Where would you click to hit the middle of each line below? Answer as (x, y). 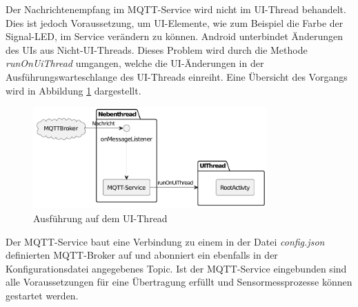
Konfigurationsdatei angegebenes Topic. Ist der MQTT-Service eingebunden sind (176, 268)
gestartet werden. (42, 296)
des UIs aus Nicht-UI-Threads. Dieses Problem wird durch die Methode (157, 49)
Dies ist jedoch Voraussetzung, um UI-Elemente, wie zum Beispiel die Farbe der (175, 22)
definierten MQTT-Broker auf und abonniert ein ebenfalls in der (142, 255)
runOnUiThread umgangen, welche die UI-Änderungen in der (135, 63)
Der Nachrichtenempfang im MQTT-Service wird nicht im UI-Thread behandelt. (176, 9)
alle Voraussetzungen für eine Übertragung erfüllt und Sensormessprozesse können (179, 282)
